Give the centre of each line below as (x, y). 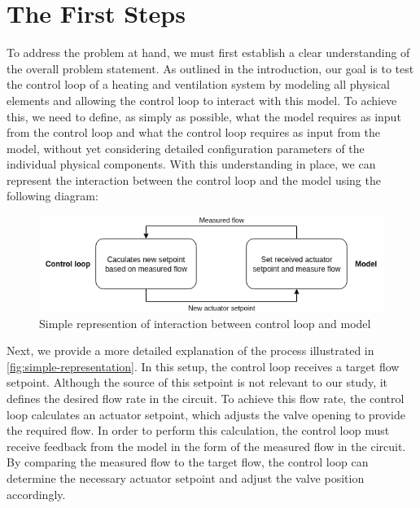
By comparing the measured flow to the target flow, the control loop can (188, 462)
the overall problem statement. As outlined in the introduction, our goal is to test (210, 68)
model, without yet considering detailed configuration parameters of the (186, 148)
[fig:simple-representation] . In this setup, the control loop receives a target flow (203, 366)
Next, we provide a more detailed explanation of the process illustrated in (190, 350)
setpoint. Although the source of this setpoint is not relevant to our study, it (197, 382)
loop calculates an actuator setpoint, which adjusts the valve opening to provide (206, 414)
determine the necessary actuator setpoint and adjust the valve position (186, 477)
